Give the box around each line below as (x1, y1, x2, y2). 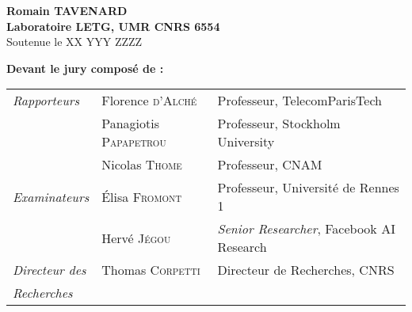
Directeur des (13, 261, 86, 280)
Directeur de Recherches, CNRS (217, 261, 395, 280)
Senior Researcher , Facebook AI (217, 219, 395, 238)
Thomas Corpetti (101, 261, 200, 280)
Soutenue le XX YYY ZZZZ (6, 33, 143, 50)
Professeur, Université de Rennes (217, 178, 399, 197)
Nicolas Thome (101, 155, 182, 174)
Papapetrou (101, 132, 166, 151)
